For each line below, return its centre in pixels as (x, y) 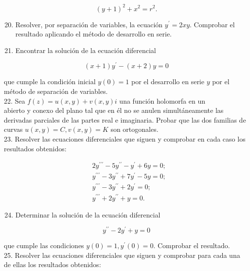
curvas (13, 129)
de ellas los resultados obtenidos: (53, 264)
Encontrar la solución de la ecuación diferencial (86, 50)
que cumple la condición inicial (50, 81)
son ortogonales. (134, 129)
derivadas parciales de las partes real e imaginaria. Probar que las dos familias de (125, 119)
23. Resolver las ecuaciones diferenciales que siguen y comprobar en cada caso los (125, 138)
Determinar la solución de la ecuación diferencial (88, 214)
